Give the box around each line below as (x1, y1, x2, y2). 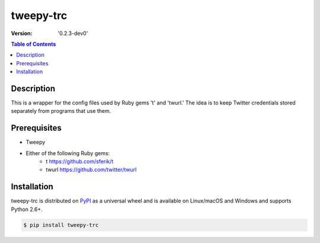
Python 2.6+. (11, 206, 43, 213)
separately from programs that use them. (11, 108, 111, 115)
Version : (11, 30, 33, 37)
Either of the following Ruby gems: (25, 149, 110, 157)
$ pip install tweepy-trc (23, 222, 99, 228)
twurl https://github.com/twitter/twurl (46, 166, 137, 173)
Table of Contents (11, 40, 56, 48)
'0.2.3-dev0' (57, 30, 88, 37)
